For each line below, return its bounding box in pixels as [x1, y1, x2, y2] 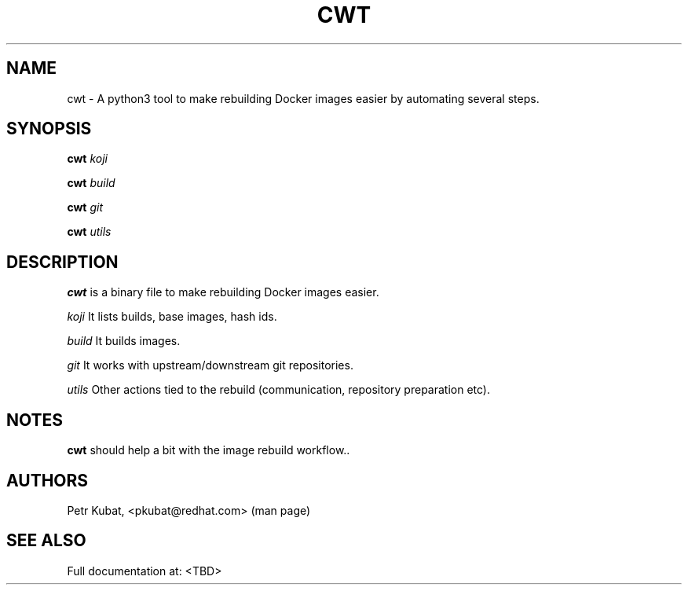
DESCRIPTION [6, 251, 119, 272]
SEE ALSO [6, 530, 86, 551]
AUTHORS [6, 470, 89, 490]
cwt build [67, 176, 115, 190]
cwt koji [67, 152, 108, 166]
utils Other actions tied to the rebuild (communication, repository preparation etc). [67, 383, 490, 397]
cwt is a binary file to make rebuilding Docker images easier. [67, 285, 379, 299]
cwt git [67, 200, 103, 215]
